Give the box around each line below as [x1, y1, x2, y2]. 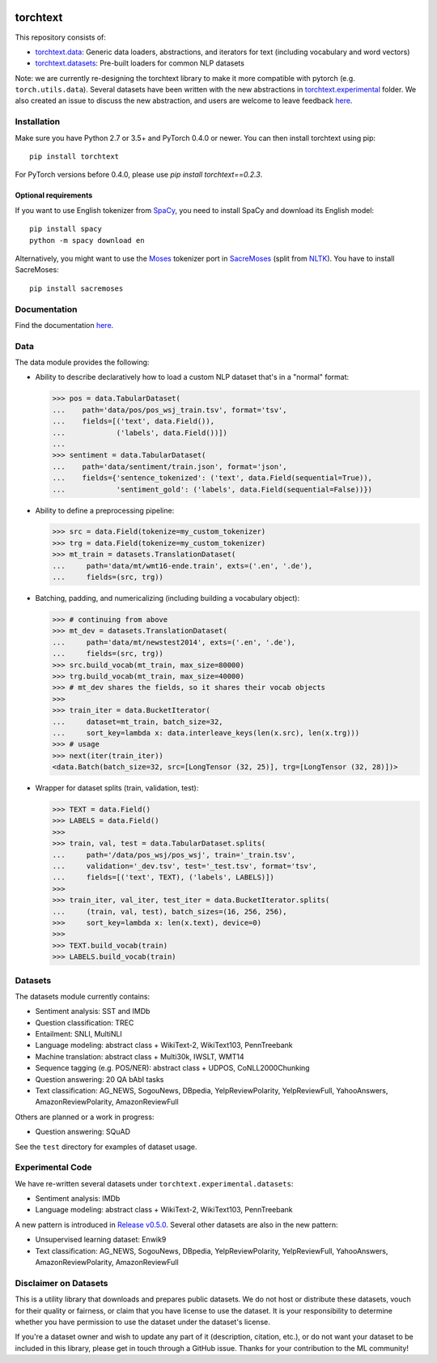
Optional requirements [15, 190, 93, 200]
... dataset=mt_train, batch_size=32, [52, 717, 223, 726]
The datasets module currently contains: [15, 991, 151, 1001]
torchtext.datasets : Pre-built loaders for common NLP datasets [35, 58, 244, 68]
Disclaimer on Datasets [15, 1277, 108, 1288]
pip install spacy [29, 224, 103, 234]
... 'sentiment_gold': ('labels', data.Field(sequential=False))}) [52, 484, 372, 494]
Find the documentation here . [15, 320, 114, 330]
